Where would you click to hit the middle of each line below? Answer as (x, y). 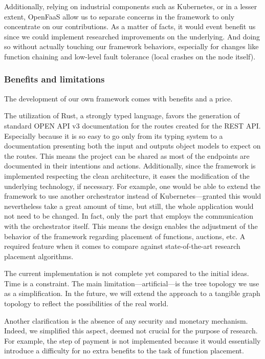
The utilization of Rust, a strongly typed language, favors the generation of (122, 115)
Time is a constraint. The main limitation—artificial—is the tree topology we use (132, 283)
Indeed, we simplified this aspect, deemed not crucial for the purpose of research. (131, 331)
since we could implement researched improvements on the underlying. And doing (132, 36)
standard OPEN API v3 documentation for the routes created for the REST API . (132, 125)
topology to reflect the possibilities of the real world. (86, 303)
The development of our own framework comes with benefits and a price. (118, 98)
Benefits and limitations (54, 79)
